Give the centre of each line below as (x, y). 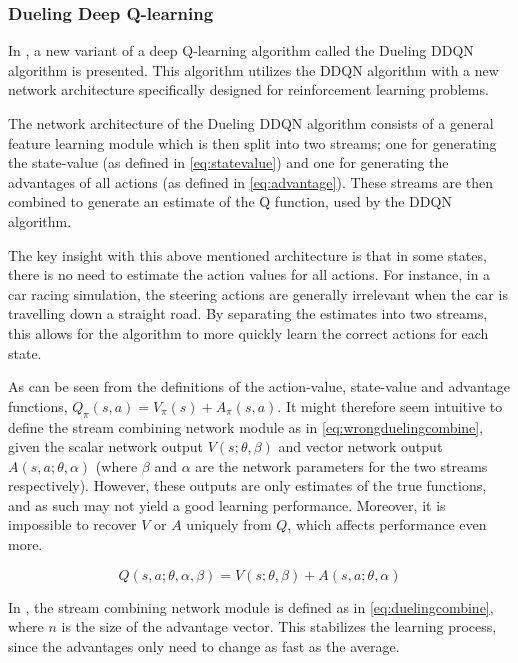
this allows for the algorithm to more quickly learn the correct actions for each (248, 332)
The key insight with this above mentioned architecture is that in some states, (247, 254)
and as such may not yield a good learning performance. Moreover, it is (227, 504)
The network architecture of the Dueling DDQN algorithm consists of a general (251, 123)
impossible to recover (72, 524)
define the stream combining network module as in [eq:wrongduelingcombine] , (246, 426)
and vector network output (360, 446)
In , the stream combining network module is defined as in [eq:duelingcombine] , (251, 606)
